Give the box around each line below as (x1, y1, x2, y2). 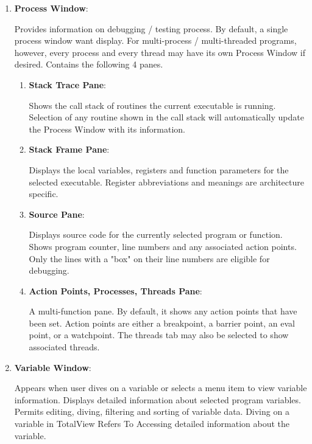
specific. (29, 187, 58, 200)
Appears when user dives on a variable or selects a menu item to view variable (14, 381, 307, 394)
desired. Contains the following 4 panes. (14, 58, 163, 71)
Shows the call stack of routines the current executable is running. (29, 99, 276, 111)
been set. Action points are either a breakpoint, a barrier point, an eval (29, 316, 295, 329)
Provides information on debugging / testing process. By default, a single (14, 22, 288, 35)
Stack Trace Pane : (29, 78, 107, 91)
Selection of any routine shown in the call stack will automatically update (29, 111, 304, 123)
